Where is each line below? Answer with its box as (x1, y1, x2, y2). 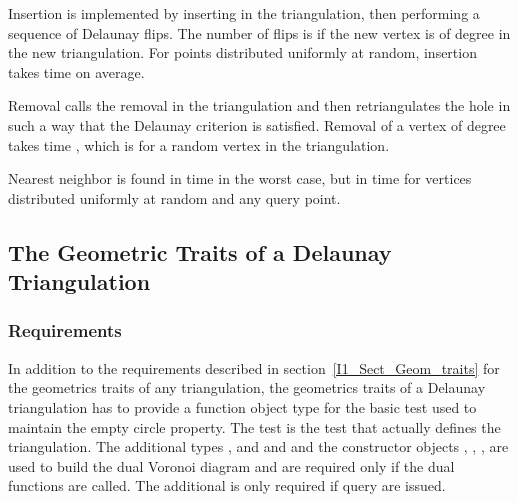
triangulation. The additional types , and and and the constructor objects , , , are (8, 436, 509, 457)
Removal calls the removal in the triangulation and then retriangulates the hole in (8, 95, 511, 116)
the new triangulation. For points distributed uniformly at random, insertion (8, 42, 477, 63)
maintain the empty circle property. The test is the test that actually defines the (8, 416, 501, 437)
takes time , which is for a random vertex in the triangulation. (8, 134, 390, 155)
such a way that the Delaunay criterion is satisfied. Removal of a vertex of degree (8, 114, 506, 135)
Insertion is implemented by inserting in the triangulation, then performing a (8, 3, 480, 23)
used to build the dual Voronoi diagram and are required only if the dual (8, 455, 455, 476)
